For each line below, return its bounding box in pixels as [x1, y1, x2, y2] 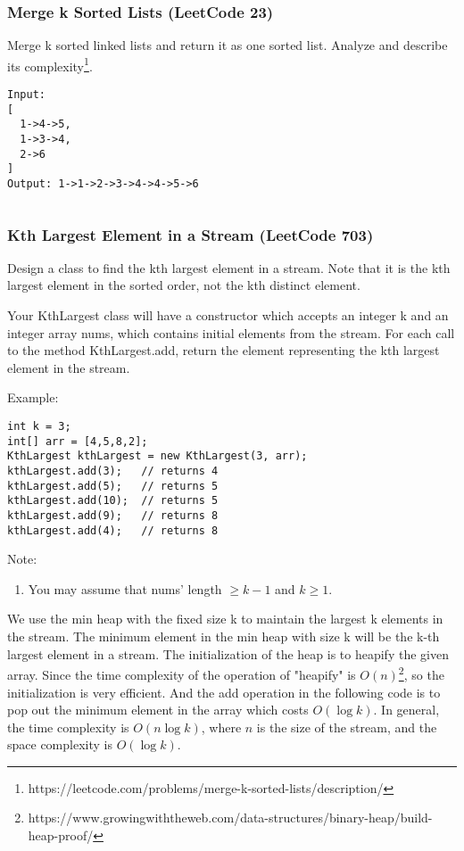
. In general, [373, 700, 440, 719]
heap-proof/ [28, 826, 94, 845]
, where [201, 717, 242, 736]
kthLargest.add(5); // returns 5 [7, 479, 219, 492]
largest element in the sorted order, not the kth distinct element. [7, 276, 360, 294]
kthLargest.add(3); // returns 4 [7, 465, 219, 477]
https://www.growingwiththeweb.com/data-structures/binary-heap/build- [28, 808, 433, 827]
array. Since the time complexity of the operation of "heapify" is [7, 665, 356, 683]
